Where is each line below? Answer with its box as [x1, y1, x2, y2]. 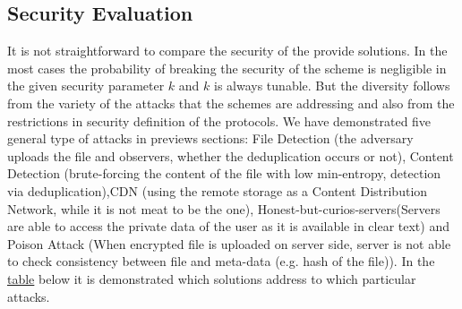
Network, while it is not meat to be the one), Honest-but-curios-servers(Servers [7, 199, 441, 218]
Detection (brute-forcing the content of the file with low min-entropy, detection [7, 164, 441, 183]
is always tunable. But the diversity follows [214, 76, 450, 95]
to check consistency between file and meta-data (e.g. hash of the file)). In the [7, 252, 435, 270]
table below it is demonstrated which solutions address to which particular [7, 269, 416, 288]
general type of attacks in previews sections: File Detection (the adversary [7, 129, 414, 148]
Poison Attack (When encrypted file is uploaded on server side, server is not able [7, 234, 451, 253]
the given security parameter [7, 76, 165, 95]
